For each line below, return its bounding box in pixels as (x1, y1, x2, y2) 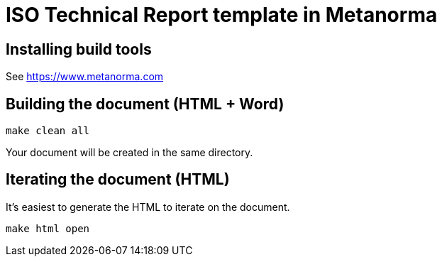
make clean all (6, 125, 90, 137)
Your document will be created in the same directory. (6, 146, 253, 159)
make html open (6, 222, 90, 234)
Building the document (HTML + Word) (6, 94, 284, 113)
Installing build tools (6, 40, 152, 58)
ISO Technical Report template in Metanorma (6, 3, 438, 27)
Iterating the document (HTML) (6, 170, 230, 189)
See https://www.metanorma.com (6, 70, 164, 83)
